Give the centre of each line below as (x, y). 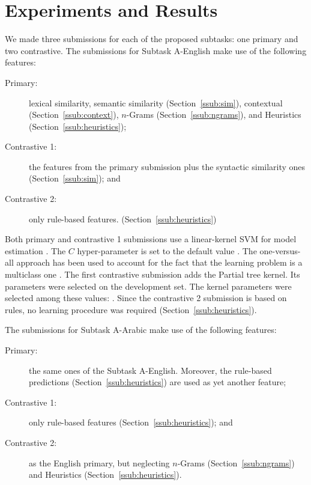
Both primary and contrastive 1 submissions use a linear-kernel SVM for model (151, 239)
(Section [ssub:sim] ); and (75, 178)
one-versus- (280, 250)
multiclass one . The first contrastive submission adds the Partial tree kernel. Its (152, 274)
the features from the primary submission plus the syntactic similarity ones (167, 166)
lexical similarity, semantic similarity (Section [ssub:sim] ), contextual (156, 102)
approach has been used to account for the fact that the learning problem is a (159, 262)
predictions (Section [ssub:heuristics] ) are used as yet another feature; (158, 382)
